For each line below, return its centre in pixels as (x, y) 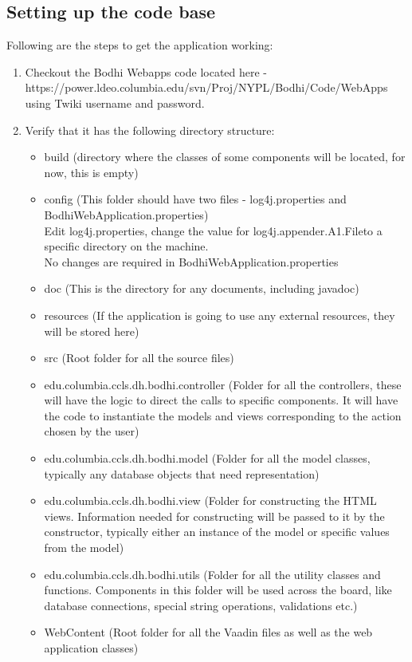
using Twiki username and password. (115, 102)
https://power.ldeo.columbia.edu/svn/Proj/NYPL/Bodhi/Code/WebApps (206, 87)
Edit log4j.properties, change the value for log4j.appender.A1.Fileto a (213, 230)
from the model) (84, 548)
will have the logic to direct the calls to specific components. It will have (221, 400)
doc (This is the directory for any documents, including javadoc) (202, 288)
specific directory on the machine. (126, 246)
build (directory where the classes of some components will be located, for (225, 157)
